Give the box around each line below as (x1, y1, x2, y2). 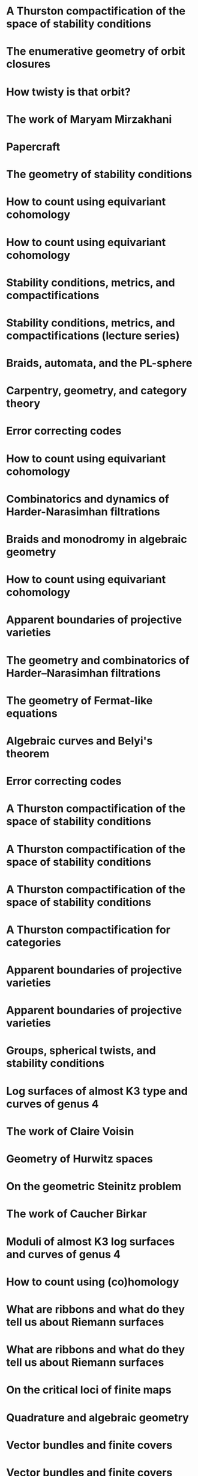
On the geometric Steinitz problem (6, 1180, 182, 1193)
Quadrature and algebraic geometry (6, 1410, 189, 1424)
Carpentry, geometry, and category (6, 384, 187, 398)
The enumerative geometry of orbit (6, 45, 185, 58)
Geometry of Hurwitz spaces (6, 1152, 153, 1165)
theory (6, 397, 41, 411)
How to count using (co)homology (6, 1275, 179, 1289)
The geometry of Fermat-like (6, 693, 153, 707)
